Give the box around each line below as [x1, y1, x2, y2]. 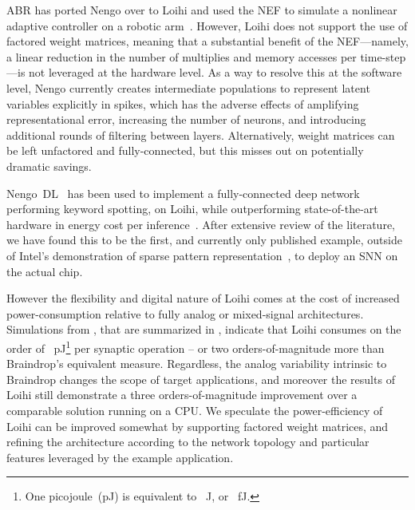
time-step [360, 48, 406, 65]
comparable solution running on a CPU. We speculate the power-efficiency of [6, 401, 383, 418]
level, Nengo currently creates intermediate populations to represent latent [6, 79, 370, 96]
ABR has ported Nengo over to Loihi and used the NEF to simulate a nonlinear [6, 2, 397, 18]
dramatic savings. [6, 157, 92, 174]
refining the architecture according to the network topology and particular [6, 433, 370, 450]
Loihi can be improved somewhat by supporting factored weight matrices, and [6, 417, 389, 434]
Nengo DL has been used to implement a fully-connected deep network [6, 184, 360, 201]
